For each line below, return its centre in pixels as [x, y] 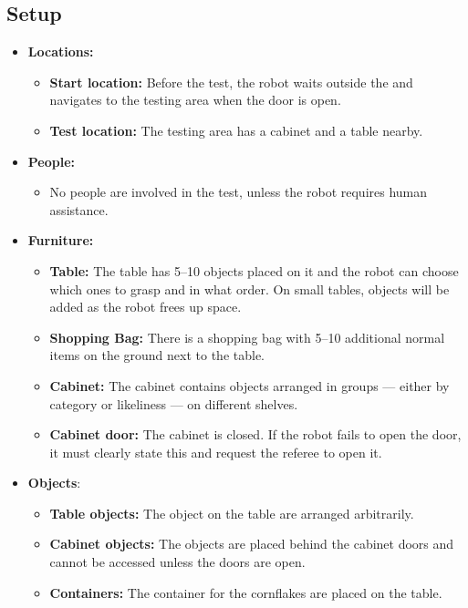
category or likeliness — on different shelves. [174, 403]
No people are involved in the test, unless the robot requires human [239, 192]
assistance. [79, 209]
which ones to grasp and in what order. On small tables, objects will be [250, 289]
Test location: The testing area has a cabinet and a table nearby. [236, 130]
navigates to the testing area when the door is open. [195, 100]
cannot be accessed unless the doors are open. [177, 562]
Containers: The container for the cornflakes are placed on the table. [246, 592]
